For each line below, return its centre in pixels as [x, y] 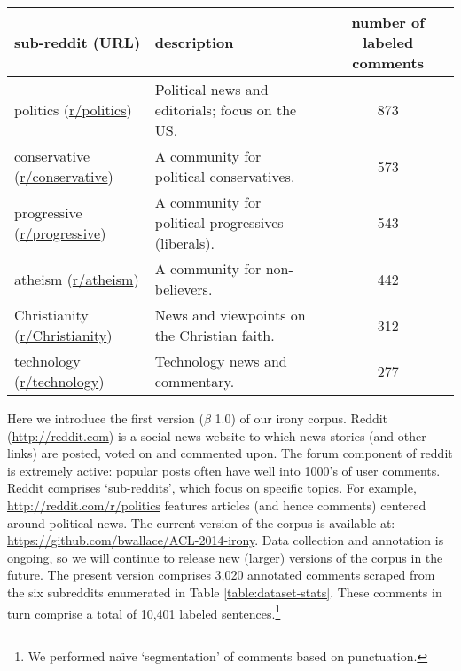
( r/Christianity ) [63, 335]
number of [388, 22]
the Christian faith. [215, 335]
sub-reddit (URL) [78, 42]
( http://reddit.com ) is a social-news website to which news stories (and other [217, 435]
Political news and [211, 89]
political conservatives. [225, 176]
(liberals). [185, 243]
